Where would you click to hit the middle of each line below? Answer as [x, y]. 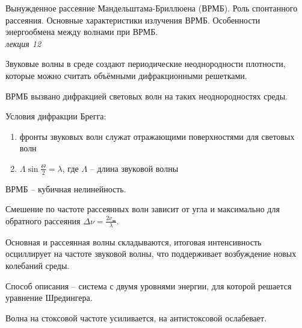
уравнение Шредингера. [49, 298]
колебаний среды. [38, 265]
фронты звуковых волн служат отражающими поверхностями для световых [157, 136]
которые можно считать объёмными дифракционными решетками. [126, 75]
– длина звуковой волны [134, 168]
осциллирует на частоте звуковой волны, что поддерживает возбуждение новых [151, 254]
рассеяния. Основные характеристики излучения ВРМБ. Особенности [133, 20]
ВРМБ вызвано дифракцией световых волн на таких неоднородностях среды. [146, 96]
